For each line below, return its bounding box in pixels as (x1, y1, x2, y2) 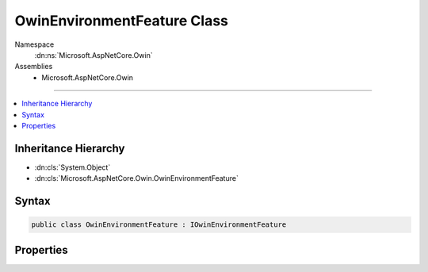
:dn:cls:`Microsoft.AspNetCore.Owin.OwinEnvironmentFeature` (34, 174, 239, 183)
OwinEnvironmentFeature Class (14, 12, 229, 29)
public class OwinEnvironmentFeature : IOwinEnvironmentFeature (31, 220, 287, 229)
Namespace (14, 40, 55, 49)
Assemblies (14, 62, 53, 71)
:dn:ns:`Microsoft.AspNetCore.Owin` (34, 50, 154, 59)
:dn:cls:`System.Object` (34, 163, 111, 172)
